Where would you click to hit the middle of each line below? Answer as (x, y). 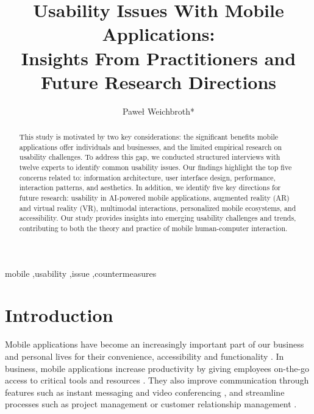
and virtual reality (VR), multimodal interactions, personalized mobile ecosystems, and (158, 208)
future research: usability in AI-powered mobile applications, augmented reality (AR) (154, 198)
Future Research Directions (159, 81)
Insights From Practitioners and (159, 58)
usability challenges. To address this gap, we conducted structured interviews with (150, 157)
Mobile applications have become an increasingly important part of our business (155, 344)
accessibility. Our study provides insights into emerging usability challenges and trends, (158, 218)
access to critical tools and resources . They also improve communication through (157, 380)
